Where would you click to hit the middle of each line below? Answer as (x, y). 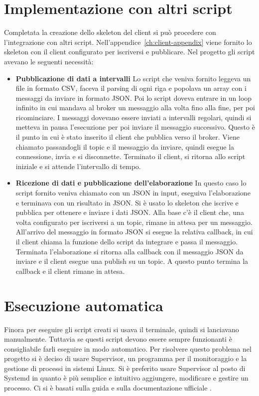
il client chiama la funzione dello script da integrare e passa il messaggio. (127, 241)
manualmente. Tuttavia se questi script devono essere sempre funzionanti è (118, 339)
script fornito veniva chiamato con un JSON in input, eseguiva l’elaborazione (133, 193)
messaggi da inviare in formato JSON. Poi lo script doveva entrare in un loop (134, 98)
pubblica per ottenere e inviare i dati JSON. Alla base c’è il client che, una (130, 212)
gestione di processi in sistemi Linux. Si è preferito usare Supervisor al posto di (125, 368)
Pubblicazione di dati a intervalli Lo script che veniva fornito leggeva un (133, 78)
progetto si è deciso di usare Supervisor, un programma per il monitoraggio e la (126, 358)
